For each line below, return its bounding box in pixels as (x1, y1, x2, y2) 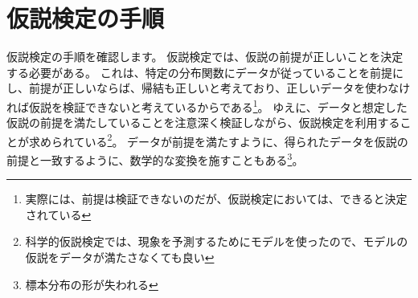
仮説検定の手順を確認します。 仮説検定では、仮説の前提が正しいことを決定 (6, 48, 404, 65)
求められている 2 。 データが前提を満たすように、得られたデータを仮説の (28, 130, 408, 149)
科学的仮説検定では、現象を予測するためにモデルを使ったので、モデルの (25, 233, 408, 250)
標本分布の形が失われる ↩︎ (25, 276, 158, 292)
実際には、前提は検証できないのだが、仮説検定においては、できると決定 (25, 190, 408, 207)
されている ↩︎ (25, 206, 92, 222)
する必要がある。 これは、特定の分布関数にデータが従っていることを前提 (6, 63, 392, 80)
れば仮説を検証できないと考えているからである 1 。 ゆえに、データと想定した (6, 96, 408, 115)
